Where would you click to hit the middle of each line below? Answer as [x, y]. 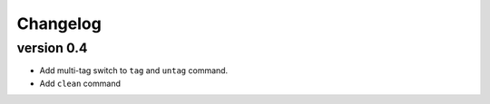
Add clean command [80, 83]
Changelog [59, 24]
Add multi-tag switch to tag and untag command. [134, 71]
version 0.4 [52, 48]
